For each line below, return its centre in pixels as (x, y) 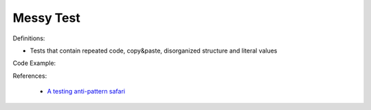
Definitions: (29, 38)
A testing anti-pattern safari (86, 92)
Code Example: (34, 63)
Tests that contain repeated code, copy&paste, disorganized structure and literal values (154, 51)
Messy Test (46, 18)
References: (30, 76)
